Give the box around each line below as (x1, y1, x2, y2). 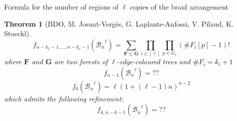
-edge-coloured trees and (117, 56, 191, 67)
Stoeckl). (4, 28, 31, 39)
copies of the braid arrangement (130, 2, 228, 12)
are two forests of (54, 56, 108, 67)
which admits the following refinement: (4, 93, 124, 103)
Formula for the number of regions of (4, 2, 119, 12)
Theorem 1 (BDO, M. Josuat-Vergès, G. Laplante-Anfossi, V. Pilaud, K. (4, 18, 233, 29)
